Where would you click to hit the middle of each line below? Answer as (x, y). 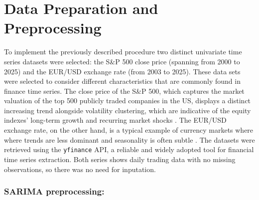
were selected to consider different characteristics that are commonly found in (122, 81)
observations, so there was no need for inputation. (80, 169)
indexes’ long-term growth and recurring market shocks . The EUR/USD (115, 120)
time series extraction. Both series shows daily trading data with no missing (120, 159)
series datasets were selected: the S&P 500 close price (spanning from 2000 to (122, 61)
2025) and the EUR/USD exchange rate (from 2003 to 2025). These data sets (122, 71)
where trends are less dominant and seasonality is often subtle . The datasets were (129, 139)
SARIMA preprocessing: (54, 191)
